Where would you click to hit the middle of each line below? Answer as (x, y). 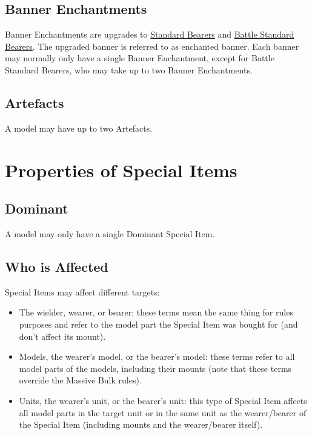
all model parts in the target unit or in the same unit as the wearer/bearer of (163, 412)
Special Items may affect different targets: (82, 292)
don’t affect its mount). (62, 336)
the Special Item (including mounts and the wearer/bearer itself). (141, 424)
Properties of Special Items (121, 170)
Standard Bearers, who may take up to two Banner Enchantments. (129, 69)
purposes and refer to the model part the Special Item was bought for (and (158, 324)
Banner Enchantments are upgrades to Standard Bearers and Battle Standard (150, 34)
